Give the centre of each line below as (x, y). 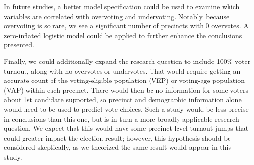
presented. (19, 45)
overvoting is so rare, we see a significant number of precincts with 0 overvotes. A (126, 26)
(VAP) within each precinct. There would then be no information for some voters (126, 90)
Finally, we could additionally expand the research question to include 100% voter (127, 61)
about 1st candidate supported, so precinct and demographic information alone (123, 99)
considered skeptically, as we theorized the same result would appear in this (117, 147)
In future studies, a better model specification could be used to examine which (122, 6)
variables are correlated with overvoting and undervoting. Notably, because (117, 16)
